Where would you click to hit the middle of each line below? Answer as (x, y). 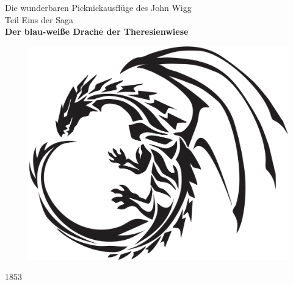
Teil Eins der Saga (39, 19)
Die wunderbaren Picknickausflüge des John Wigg (98, 7)
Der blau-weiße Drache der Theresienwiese (97, 31)
